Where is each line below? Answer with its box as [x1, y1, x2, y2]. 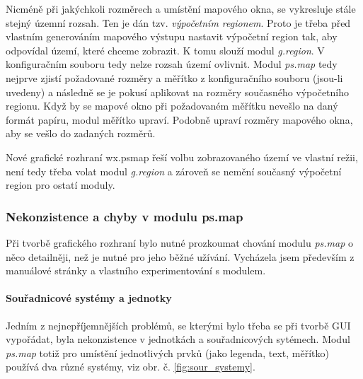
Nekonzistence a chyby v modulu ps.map [6, 207, 243, 225]
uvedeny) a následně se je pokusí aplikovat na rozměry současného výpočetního [6, 84, 350, 99]
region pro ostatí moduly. [6, 177, 115, 192]
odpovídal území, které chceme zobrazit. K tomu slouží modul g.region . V [6, 42, 325, 57]
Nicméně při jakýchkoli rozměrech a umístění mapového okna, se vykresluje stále [6, 1, 356, 16]
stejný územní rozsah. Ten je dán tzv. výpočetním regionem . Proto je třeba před [6, 15, 351, 30]
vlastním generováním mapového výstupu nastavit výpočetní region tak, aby [6, 29, 338, 44]
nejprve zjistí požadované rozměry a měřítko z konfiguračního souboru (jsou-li [6, 70, 343, 85]
